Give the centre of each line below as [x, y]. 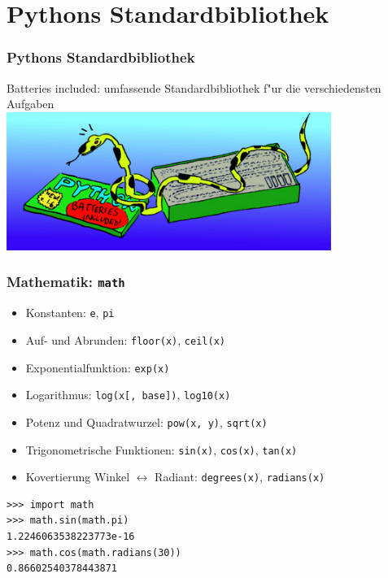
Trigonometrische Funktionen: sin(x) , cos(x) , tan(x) [161, 449]
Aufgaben [31, 104]
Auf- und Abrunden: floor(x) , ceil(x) [125, 339]
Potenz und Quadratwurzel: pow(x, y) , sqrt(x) [146, 422]
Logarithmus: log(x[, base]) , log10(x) [128, 395]
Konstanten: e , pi [70, 313]
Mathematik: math [66, 282]
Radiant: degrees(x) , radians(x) [240, 477]
